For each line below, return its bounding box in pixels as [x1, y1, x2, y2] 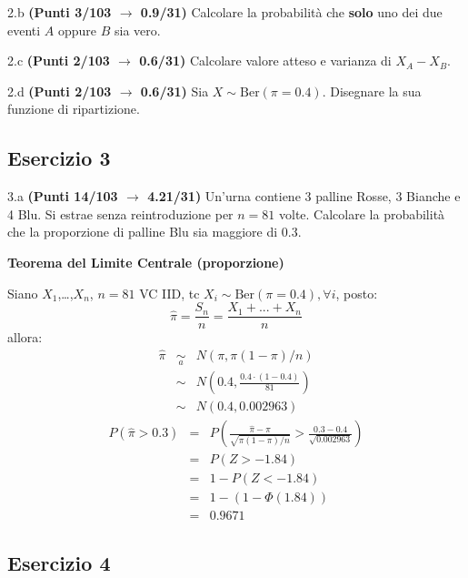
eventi [7, 20, 41, 39]
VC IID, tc [139, 283, 200, 302]
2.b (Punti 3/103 [7, 3, 112, 21]
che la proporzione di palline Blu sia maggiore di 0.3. [7, 222, 302, 241]
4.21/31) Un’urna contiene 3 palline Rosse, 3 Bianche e [147, 187, 461, 206]
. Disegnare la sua [322, 81, 422, 100]
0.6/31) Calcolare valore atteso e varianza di [139, 51, 392, 70]
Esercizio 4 [7, 548, 111, 576]
